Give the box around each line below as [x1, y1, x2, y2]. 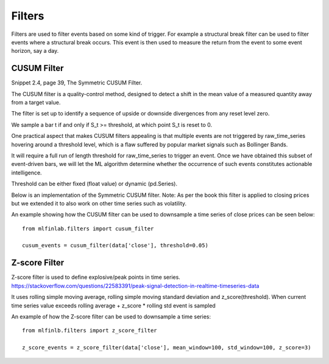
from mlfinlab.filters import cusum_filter [22, 225, 154, 232]
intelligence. [11, 169, 42, 176]
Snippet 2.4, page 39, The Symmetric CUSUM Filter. [11, 79, 143, 86]
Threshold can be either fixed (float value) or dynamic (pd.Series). [11, 180, 178, 188]
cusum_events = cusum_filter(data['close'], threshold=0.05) [22, 242, 208, 249]
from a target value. [11, 99, 61, 106]
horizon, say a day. [11, 47, 59, 55]
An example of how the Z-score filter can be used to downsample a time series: [11, 313, 211, 320]
